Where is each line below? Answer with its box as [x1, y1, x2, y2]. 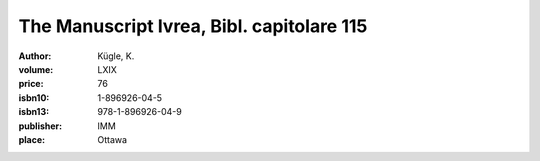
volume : [18, 63, 54, 75]
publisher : [18, 120, 63, 132]
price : [18, 78, 44, 90]
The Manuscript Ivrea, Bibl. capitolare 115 [18, 15, 368, 37]
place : [18, 133, 46, 145]
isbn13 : [18, 106, 50, 118]
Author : [18, 50, 52, 62]
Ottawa [97, 133, 128, 145]
